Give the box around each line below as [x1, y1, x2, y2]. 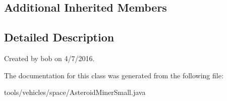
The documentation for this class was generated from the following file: [4, 70, 223, 80]
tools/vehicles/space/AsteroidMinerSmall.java [4, 87, 146, 97]
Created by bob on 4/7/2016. [4, 53, 95, 63]
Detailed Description [4, 29, 115, 45]
